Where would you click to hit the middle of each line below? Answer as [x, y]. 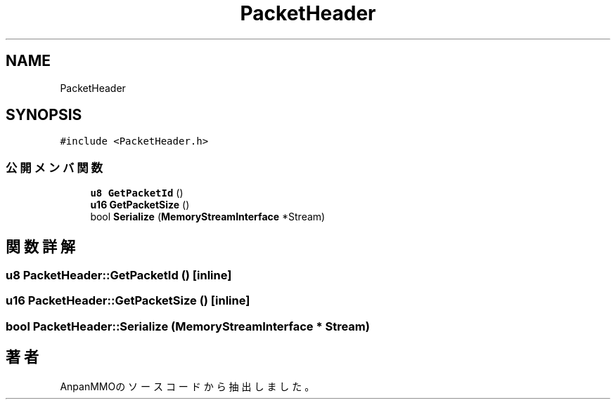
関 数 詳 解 [40, 246]
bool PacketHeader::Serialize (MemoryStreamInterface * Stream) [188, 326]
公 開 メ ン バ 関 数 [54, 167]
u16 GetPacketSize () [140, 205]
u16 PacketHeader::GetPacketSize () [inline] [128, 301]
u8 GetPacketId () [137, 193]
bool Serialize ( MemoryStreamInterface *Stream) [208, 217]
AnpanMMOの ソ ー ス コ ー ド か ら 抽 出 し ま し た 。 [187, 386]
